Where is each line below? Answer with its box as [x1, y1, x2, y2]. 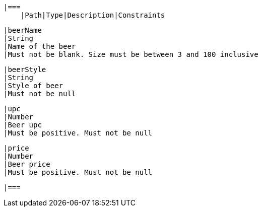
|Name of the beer [4, 42, 76, 50]
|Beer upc [4, 121, 42, 129]
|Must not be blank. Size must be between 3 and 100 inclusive [4, 50, 258, 58]
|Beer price [4, 160, 50, 168]
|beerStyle [4, 65, 46, 74]
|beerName [4, 26, 42, 34]
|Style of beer [4, 82, 63, 90]
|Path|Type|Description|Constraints [20, 11, 165, 19]
